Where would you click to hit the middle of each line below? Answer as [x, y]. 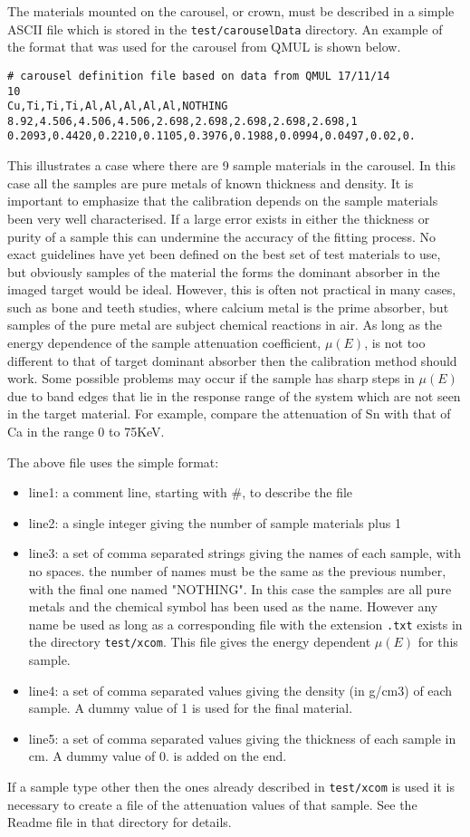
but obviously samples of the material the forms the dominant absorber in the [224, 271]
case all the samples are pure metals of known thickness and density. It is [211, 183]
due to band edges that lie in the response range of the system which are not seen [234, 395]
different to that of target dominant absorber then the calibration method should [232, 360]
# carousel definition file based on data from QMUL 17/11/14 [199, 76]
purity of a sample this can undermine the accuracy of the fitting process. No [221, 236]
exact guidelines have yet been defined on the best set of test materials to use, [224, 254]
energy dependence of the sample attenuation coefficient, [164, 343]
